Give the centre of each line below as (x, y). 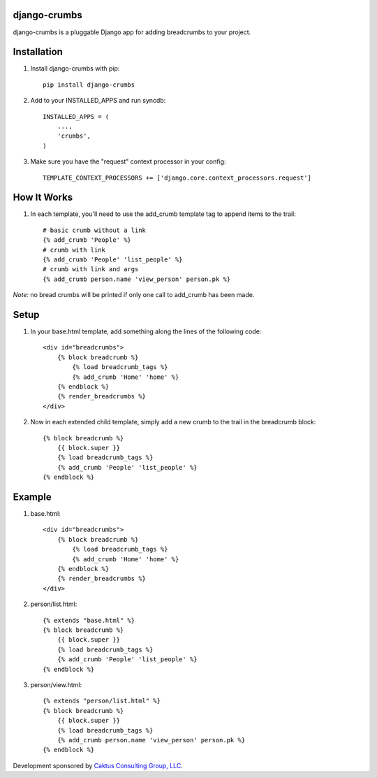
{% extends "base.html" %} (89, 620)
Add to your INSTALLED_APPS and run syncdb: (98, 101)
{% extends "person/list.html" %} (102, 701)
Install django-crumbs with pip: (75, 69)
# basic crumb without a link (95, 230)
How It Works (43, 197)
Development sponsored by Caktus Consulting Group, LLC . (98, 765)
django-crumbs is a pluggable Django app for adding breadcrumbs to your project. (132, 32)
